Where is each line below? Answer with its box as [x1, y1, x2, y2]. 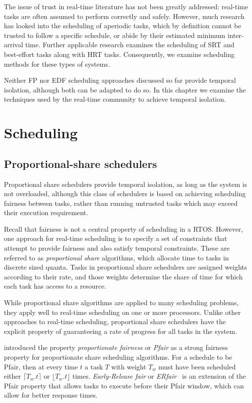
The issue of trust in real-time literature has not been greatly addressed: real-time [4, 1, 248, 11]
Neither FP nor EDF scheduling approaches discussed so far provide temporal [4, 75, 236, 85]
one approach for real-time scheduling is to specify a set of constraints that [4, 233, 227, 243]
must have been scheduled [158, 361, 236, 371]
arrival [4, 39, 23, 50]
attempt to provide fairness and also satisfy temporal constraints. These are [4, 243, 230, 253]
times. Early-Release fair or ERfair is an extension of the [72, 371, 246, 381]
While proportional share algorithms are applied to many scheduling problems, [4, 297, 239, 308]
